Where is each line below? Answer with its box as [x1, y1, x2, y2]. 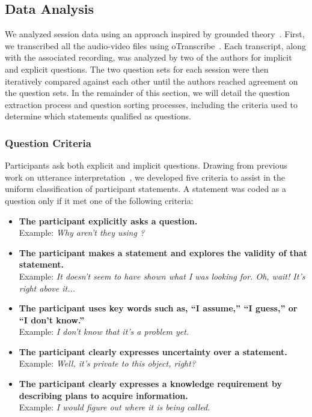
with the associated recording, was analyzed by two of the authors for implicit [5, 51, 292, 64]
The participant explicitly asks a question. [19, 214, 198, 227]
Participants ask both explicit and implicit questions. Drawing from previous [5, 159, 287, 172]
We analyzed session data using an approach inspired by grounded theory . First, [5, 28, 305, 40]
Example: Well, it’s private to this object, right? [19, 357, 196, 370]
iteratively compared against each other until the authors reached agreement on [5, 74, 298, 87]
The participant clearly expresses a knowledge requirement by [19, 377, 283, 390]
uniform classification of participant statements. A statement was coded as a [5, 182, 287, 195]
